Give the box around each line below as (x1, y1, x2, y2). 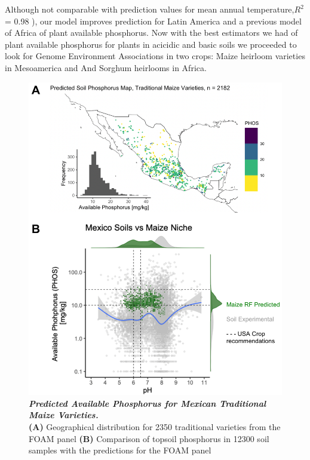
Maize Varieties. (29, 409, 99, 421)
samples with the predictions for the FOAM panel (29, 444, 211, 456)
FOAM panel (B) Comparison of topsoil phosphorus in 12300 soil (29, 432, 269, 444)
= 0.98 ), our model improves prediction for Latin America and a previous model (5, 14, 302, 27)
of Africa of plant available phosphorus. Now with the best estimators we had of (5, 26, 298, 39)
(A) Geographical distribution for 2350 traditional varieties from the (29, 421, 281, 433)
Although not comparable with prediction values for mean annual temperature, (5, 3, 294, 15)
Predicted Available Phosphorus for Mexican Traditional (29, 397, 266, 409)
